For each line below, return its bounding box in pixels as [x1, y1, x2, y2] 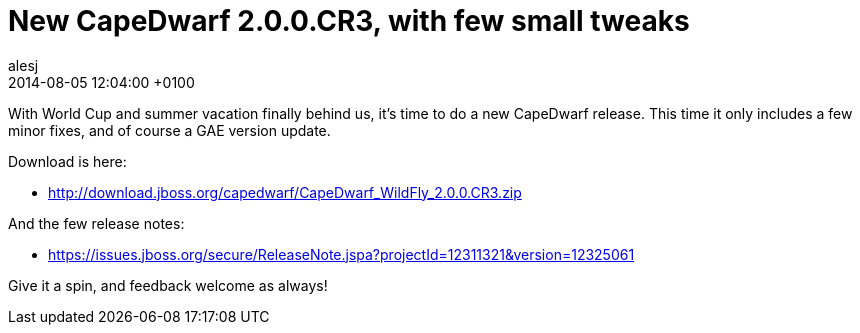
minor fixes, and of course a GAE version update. [8, 121, 331, 139]
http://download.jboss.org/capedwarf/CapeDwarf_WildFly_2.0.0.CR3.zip [48, 183, 522, 201]
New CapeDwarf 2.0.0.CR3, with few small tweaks [8, 4, 690, 38]
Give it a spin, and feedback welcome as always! [8, 276, 328, 294]
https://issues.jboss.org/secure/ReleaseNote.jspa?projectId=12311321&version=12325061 [48, 245, 635, 263]
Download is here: [8, 152, 127, 170]
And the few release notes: [8, 214, 185, 232]
